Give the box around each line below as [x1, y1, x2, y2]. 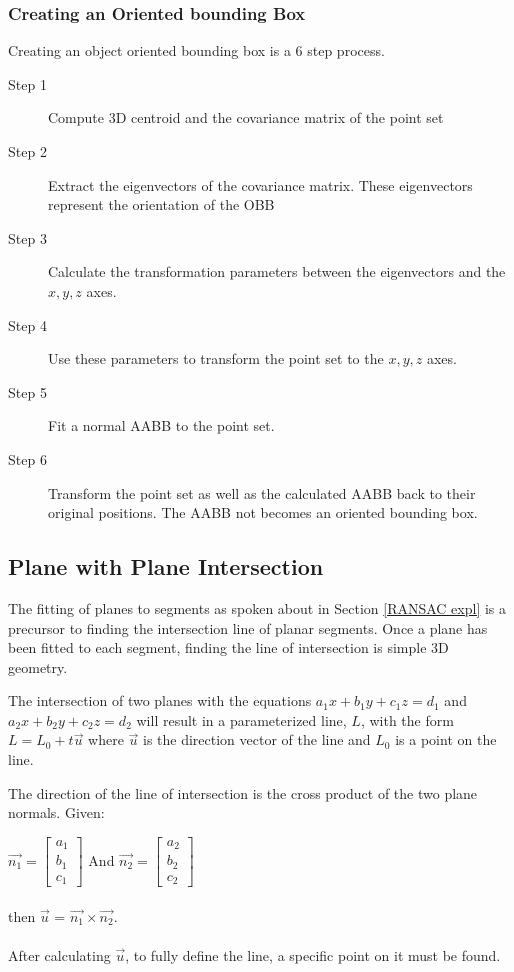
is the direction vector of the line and [142, 729, 371, 750]
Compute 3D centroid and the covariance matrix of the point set [48, 107, 444, 128]
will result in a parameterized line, [136, 709, 347, 730]
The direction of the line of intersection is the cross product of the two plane [8, 782, 478, 803]
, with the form [360, 709, 454, 730]
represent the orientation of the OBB [48, 194, 275, 215]
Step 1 [8, 73, 47, 94]
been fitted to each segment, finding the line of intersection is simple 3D [8, 637, 449, 658]
